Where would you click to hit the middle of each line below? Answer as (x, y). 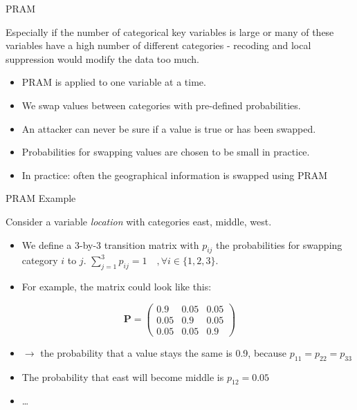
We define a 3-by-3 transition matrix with (110, 244)
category (40, 260)
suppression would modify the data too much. (102, 58)
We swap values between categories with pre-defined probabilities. (161, 105)
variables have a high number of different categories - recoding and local (158, 45)
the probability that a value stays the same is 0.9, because (164, 352)
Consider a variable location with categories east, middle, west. (139, 221)
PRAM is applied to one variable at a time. (114, 82)
